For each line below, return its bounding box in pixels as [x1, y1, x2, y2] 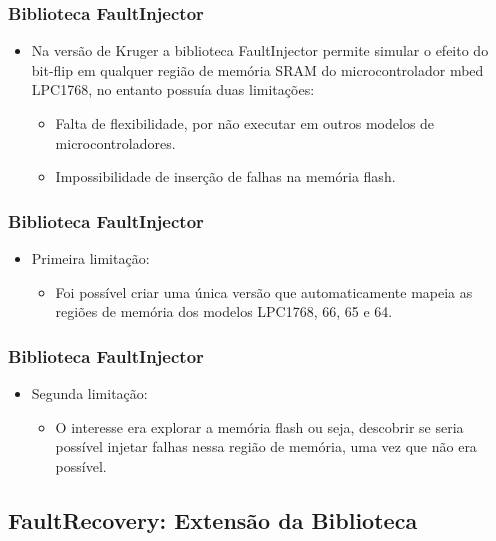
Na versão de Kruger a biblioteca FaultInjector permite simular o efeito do [31, 40, 489, 61]
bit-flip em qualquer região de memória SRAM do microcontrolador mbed [31, 59, 484, 80]
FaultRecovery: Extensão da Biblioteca [8, 504, 418, 535]
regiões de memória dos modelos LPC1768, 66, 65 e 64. [55, 301, 393, 322]
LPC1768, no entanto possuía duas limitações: [31, 79, 315, 100]
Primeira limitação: [31, 248, 150, 268]
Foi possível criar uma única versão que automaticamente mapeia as [55, 281, 473, 302]
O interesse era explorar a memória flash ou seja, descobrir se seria [55, 416, 464, 437]
